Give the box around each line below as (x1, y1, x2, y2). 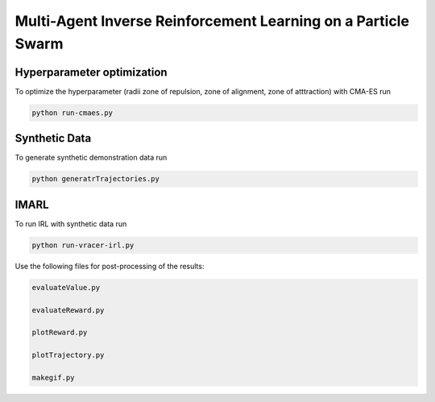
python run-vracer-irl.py (31, 240, 135, 250)
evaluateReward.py (31, 305, 105, 314)
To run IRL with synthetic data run (14, 218, 127, 229)
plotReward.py (31, 328, 88, 338)
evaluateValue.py (31, 283, 101, 292)
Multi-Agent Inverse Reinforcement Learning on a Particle (14, 12, 410, 30)
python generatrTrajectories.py (31, 174, 160, 184)
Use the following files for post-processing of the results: (14, 261, 205, 271)
